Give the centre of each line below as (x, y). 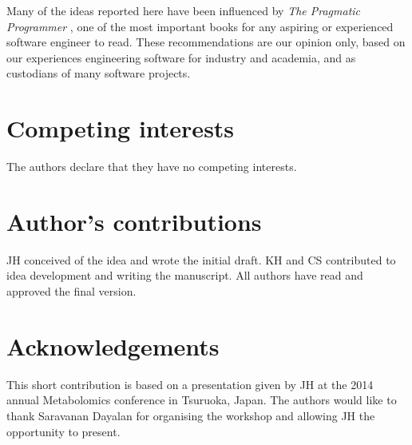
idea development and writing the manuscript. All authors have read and (185, 275)
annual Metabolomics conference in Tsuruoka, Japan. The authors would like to (202, 400)
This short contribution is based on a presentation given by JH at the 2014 (190, 384)
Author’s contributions (134, 221)
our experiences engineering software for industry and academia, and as (181, 57)
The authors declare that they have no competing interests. (152, 167)
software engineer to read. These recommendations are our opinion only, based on (206, 42)
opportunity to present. (63, 431)
